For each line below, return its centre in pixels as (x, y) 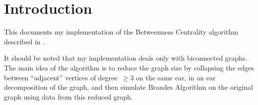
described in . (25, 41)
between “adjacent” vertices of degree (61, 77)
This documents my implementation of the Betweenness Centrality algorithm (121, 32)
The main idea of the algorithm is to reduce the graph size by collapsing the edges (129, 67)
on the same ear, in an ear (176, 77)
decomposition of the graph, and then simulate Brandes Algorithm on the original (129, 87)
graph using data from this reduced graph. (68, 96)
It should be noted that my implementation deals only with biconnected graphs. (126, 58)
